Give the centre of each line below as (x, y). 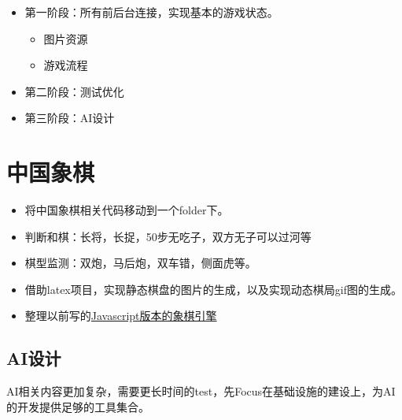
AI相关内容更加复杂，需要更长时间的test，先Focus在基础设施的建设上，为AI (201, 391)
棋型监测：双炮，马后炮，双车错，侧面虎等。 (140, 263)
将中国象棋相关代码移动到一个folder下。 (127, 210)
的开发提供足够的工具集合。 (78, 406)
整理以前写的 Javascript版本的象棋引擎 (121, 316)
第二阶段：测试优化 (74, 91)
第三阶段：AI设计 (70, 118)
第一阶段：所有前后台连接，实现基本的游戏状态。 (151, 12)
